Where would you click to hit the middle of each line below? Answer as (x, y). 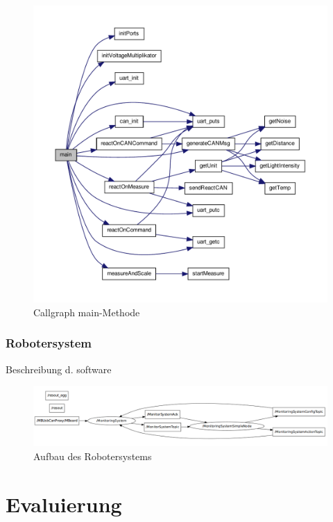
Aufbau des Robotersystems (93, 456)
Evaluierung (64, 504)
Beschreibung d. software (59, 369)
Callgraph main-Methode (87, 312)
